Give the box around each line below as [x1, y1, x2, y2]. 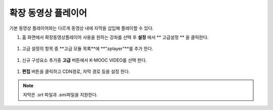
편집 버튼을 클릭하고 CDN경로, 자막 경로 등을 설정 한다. [22, 68, 130, 75]
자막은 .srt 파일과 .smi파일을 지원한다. [23, 91, 98, 97]
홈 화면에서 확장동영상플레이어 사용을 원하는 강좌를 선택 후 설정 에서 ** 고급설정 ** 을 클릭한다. [22, 34, 209, 40]
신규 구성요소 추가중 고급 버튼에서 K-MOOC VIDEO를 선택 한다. [22, 57, 147, 63]
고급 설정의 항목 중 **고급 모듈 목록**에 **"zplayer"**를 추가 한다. [22, 46, 154, 52]
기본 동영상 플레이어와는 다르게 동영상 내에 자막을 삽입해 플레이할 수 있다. [9, 25, 154, 31]
